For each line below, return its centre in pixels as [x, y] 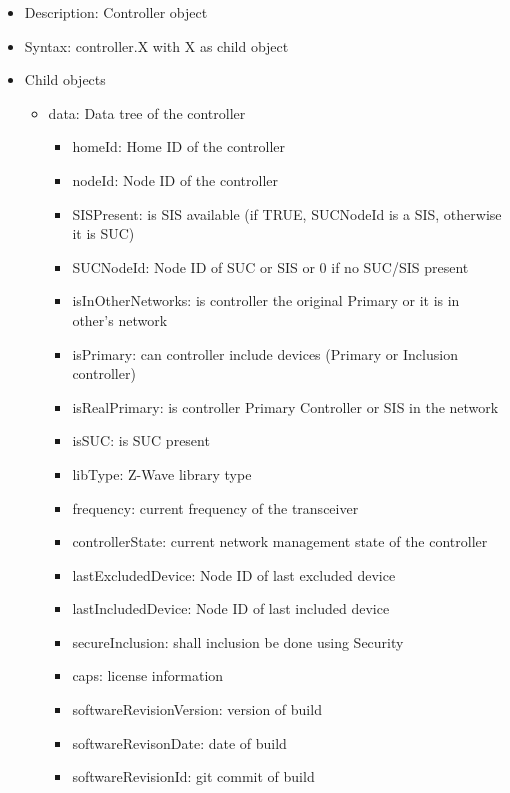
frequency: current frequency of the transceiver [215, 507]
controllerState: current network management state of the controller [280, 541]
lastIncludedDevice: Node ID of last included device [231, 608]
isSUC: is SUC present [141, 440]
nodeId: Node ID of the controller [175, 179]
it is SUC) [103, 233]
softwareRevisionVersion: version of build [197, 709]
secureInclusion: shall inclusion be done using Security [238, 641]
